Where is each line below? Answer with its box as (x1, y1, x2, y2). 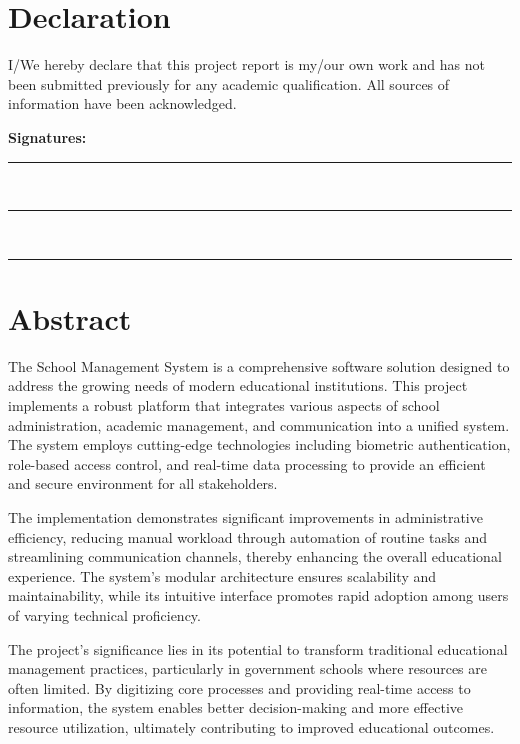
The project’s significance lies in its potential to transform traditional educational (8, 638, 508, 659)
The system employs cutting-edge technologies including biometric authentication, (8, 434, 511, 455)
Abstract (8, 297, 132, 338)
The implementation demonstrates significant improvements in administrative (8, 506, 483, 527)
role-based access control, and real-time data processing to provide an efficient (8, 453, 486, 474)
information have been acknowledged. (8, 93, 237, 114)
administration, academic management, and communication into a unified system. (8, 414, 510, 435)
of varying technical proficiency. (8, 604, 201, 625)
